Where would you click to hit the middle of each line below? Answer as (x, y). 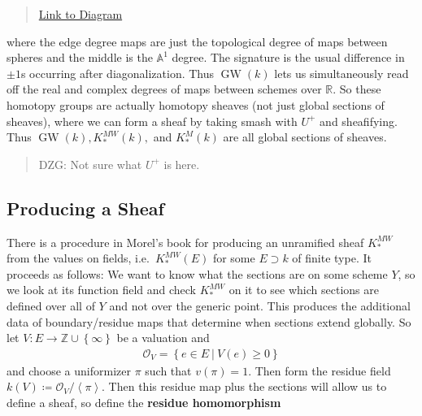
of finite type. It (332, 258)
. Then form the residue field (320, 370)
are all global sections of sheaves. (305, 137)
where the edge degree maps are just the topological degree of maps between (197, 41)
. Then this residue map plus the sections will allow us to (244, 386)
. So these (357, 89)
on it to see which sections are (304, 290)
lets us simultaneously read (342, 73)
